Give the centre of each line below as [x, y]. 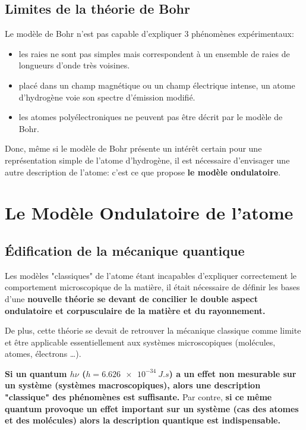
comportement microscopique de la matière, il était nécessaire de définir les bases [152, 287]
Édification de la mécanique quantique [125, 250]
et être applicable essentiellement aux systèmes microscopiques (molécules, [140, 342]
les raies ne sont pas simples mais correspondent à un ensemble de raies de [154, 53]
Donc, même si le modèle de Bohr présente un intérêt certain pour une [133, 148]
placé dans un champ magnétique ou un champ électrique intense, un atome [157, 85]
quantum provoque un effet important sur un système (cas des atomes [152, 408]
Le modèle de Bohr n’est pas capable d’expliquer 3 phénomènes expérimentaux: [149, 34]
